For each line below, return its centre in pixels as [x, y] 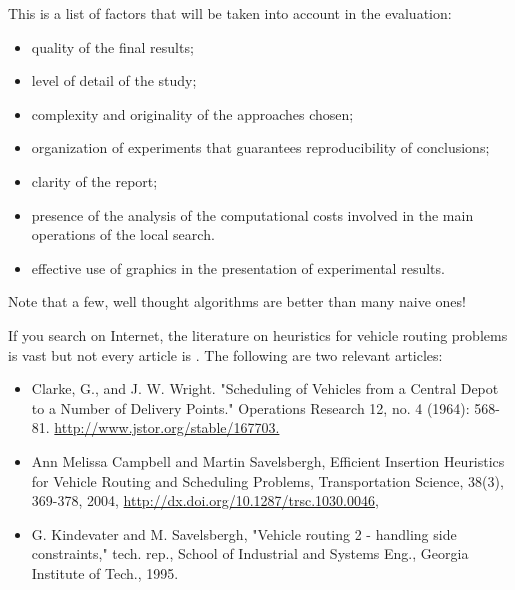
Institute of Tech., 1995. [105, 572]
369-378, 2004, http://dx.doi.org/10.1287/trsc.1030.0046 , [205, 500]
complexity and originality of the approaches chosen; [192, 113]
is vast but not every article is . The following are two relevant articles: [225, 354]
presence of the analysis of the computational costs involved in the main [252, 214]
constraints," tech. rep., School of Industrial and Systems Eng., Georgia [250, 553]
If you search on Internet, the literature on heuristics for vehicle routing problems [258, 334]
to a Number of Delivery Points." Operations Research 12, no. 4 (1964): [250, 407]
